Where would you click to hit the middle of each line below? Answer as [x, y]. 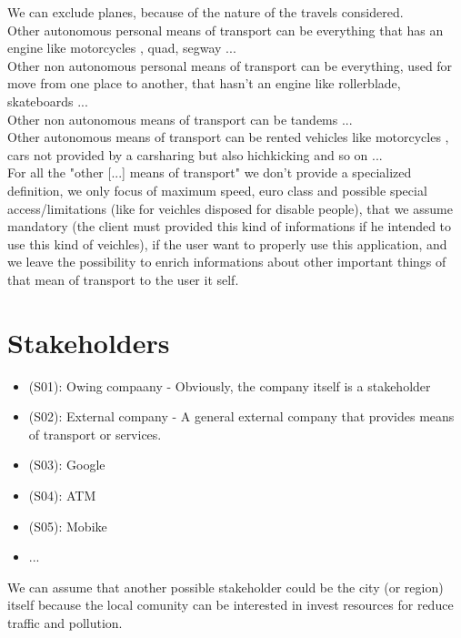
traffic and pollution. [65, 622]
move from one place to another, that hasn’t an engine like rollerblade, [204, 83]
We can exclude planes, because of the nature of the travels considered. [205, 12]
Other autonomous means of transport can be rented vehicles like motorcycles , [228, 137]
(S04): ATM [62, 495]
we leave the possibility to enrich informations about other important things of [227, 262]
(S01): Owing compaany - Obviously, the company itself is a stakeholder [230, 385]
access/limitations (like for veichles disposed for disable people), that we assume [230, 208]
